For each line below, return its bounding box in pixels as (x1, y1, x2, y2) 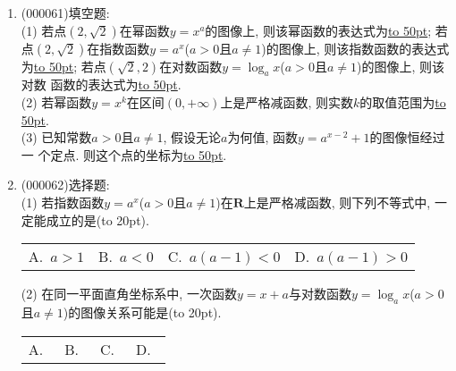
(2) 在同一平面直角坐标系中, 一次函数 (21, 284, 237, 303)
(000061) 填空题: (21, 4, 110, 21)
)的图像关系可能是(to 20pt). (63, 302, 222, 321)
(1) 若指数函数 (21, 192, 105, 211)
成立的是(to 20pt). (46, 210, 149, 229)
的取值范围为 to (359, 92, 446, 111)
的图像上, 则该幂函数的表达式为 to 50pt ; (205, 21, 432, 39)
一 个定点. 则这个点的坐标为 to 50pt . (21, 145, 227, 164)
